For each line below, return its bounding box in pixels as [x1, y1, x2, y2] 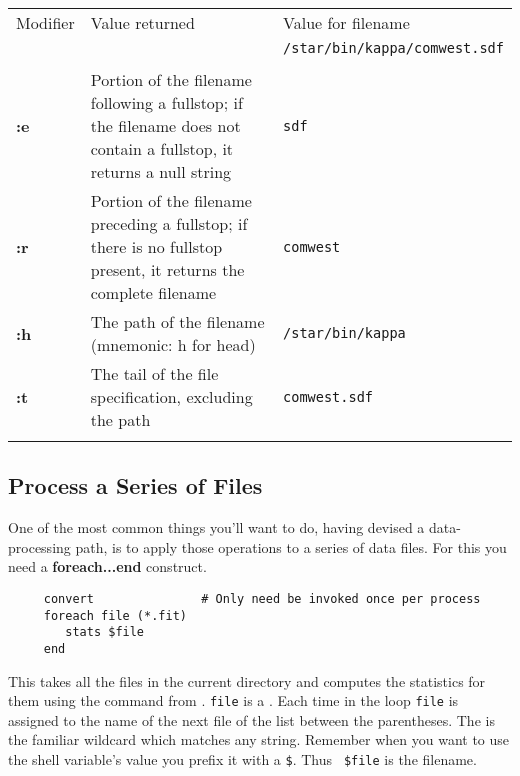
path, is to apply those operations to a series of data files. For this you [75, 536, 507, 557]
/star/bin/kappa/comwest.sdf [283, 40, 504, 56]
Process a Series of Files [8, 470, 263, 501]
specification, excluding [90, 385, 253, 408]
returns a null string [90, 160, 232, 183]
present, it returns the [90, 258, 245, 281]
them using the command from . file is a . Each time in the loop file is [8, 690, 459, 711]
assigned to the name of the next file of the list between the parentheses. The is [8, 709, 495, 730]
